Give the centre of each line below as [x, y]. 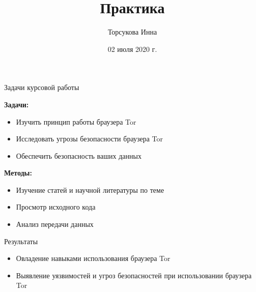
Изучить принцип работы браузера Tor [76, 121]
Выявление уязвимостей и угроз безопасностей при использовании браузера [134, 275]
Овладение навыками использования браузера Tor [93, 258]
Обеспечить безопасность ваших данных [79, 155]
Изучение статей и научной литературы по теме [90, 189]
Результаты [21, 241]
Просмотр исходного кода [56, 207]
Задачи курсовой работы [42, 87]
